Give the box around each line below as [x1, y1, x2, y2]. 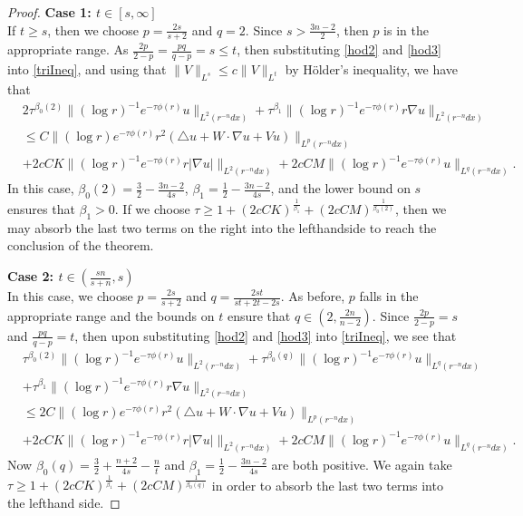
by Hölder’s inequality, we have [285, 60, 459, 79]
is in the [383, 20, 429, 39]
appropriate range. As [7, 40, 129, 59]
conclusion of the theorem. [7, 236, 154, 255]
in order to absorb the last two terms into [211, 475, 443, 494]
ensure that [227, 306, 291, 325]
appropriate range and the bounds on [7, 306, 215, 325]
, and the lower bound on [270, 179, 411, 198]
